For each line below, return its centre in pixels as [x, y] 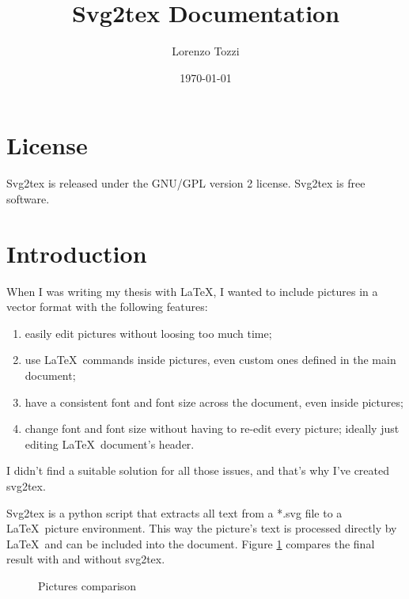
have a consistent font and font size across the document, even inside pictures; [214, 402]
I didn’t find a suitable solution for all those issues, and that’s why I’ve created [198, 470]
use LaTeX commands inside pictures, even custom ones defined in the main [210, 360]
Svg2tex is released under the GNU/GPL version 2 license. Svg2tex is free [186, 183]
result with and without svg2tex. [86, 559]
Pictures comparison [87, 585]
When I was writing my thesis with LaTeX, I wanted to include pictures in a [192, 291]
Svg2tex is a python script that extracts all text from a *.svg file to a [174, 512]
